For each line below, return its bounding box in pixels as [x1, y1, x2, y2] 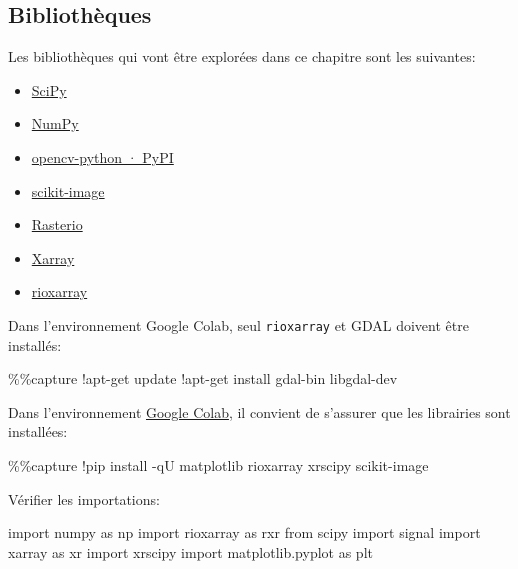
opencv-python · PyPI [31, 146, 174, 167]
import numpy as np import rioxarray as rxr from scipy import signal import [8, 522, 481, 543]
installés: [8, 334, 62, 355]
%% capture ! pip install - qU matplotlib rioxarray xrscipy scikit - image [8, 454, 429, 475]
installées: [8, 421, 68, 442]
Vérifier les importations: [8, 488, 160, 509]
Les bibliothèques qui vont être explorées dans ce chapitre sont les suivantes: [8, 46, 476, 67]
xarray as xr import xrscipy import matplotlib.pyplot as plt [8, 541, 373, 562]
